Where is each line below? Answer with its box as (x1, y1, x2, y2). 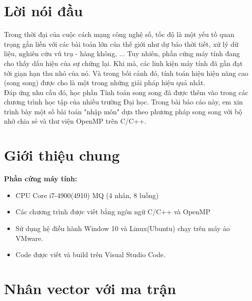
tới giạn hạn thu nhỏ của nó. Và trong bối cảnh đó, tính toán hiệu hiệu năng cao (4, 67, 249, 78)
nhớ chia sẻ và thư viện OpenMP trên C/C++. (4, 116, 147, 126)
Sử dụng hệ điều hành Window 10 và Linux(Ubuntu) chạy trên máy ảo (15, 223, 230, 233)
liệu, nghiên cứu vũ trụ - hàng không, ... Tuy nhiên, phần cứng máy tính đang (4, 48, 240, 59)
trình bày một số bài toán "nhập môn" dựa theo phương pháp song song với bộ (4, 106, 243, 116)
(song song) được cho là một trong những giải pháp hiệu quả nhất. (4, 77, 205, 88)
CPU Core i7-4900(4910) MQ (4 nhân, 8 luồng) (15, 190, 159, 200)
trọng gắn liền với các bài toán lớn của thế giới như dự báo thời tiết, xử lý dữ (4, 38, 239, 49)
